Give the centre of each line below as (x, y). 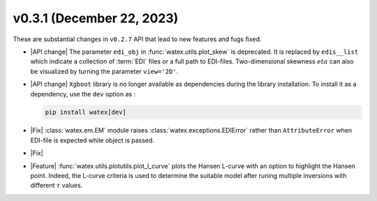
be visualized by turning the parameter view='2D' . (104, 71)
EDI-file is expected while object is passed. (93, 140)
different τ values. (57, 186)
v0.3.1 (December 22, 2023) (96, 18)
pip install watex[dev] (86, 112)
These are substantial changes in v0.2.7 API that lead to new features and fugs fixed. (137, 39)
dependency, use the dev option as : (83, 94)
